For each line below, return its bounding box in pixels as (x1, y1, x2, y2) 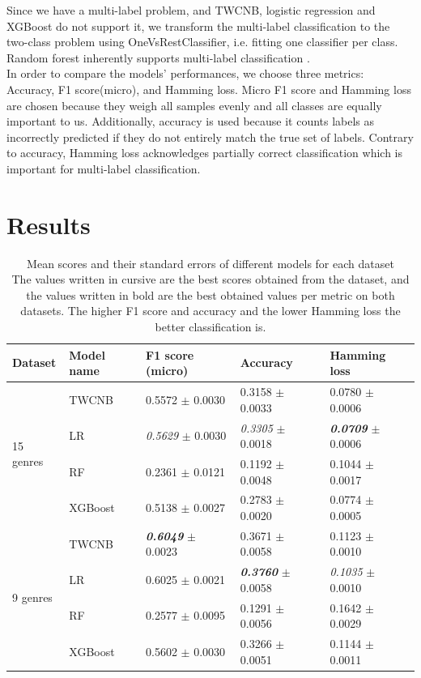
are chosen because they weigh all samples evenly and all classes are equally (6, 96, 382, 113)
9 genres (12, 589, 53, 606)
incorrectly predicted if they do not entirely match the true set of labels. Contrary (6, 128, 414, 145)
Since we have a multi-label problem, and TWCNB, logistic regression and (6, 2, 376, 18)
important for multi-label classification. (6, 160, 201, 177)
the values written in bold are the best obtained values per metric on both (26, 286, 395, 303)
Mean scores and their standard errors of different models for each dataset (27, 254, 394, 271)
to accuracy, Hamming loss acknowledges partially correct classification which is (6, 144, 403, 161)
